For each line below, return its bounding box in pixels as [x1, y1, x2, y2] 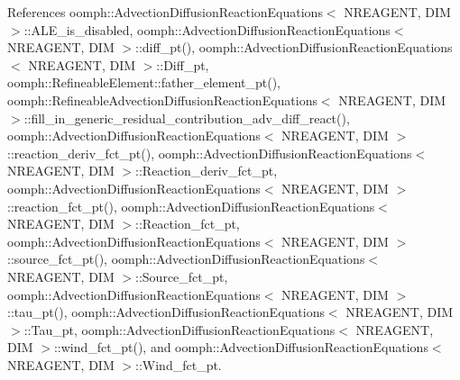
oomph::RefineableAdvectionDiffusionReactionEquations [7, 90, 317, 109]
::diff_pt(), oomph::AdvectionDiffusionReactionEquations [135, 38, 453, 57]
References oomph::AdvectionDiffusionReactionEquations [7, 3, 323, 21]
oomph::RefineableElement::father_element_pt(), [7, 73, 281, 92]
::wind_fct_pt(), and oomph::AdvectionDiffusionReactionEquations [53, 338, 428, 357]
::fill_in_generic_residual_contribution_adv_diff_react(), [23, 108, 350, 127]
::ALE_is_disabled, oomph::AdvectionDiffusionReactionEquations [23, 20, 391, 39]
